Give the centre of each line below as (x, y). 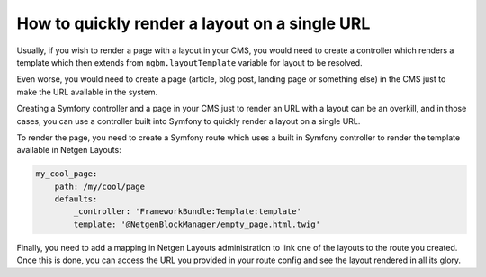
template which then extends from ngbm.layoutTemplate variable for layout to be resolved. (190, 62)
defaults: (76, 199)
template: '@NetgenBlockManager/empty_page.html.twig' (197, 224)
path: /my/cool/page (100, 186)
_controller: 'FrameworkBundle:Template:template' (187, 212)
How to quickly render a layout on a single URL (193, 23)
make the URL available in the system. (87, 92)
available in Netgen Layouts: (69, 150)
